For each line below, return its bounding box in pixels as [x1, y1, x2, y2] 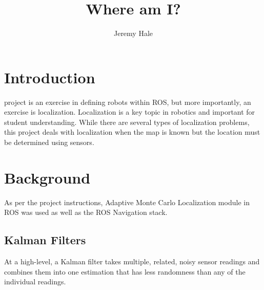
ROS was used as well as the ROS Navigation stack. [4, 207, 168, 217]
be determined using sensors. [4, 137, 94, 148]
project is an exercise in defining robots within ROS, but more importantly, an [4, 96, 251, 107]
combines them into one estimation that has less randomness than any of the [4, 266, 246, 277]
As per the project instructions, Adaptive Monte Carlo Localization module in [4, 196, 250, 207]
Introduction [4, 66, 95, 87]
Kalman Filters [4, 232, 86, 248]
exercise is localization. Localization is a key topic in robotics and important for [4, 106, 255, 117]
